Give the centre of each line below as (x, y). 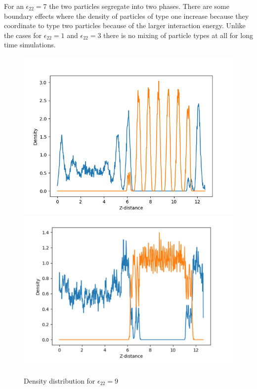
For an (14, 6)
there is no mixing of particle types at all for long (178, 35)
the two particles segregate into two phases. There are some (139, 6)
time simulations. (30, 45)
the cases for (23, 35)
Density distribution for (60, 380)
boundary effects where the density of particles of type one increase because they (127, 16)
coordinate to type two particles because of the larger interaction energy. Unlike (125, 25)
